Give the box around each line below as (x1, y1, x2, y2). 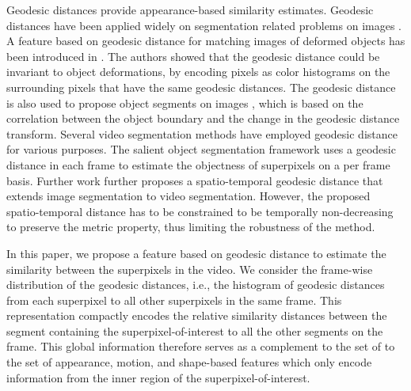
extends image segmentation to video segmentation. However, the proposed (6, 188, 371, 204)
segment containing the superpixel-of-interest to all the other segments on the (6, 322, 383, 339)
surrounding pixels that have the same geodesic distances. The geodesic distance (6, 78, 396, 95)
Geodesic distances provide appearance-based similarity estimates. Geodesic (6, 2, 374, 17)
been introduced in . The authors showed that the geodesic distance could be (6, 47, 380, 64)
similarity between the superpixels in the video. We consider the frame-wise (6, 260, 373, 277)
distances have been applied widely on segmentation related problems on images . (6, 17, 402, 33)
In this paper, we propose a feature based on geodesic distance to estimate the (6, 245, 386, 261)
